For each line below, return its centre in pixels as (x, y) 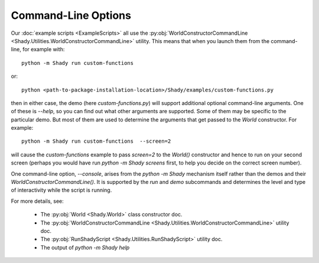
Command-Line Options (71, 15)
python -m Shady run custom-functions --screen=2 (96, 141)
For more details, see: (38, 201)
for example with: (44, 50)
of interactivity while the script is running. (61, 190)
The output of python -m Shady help (85, 247)
